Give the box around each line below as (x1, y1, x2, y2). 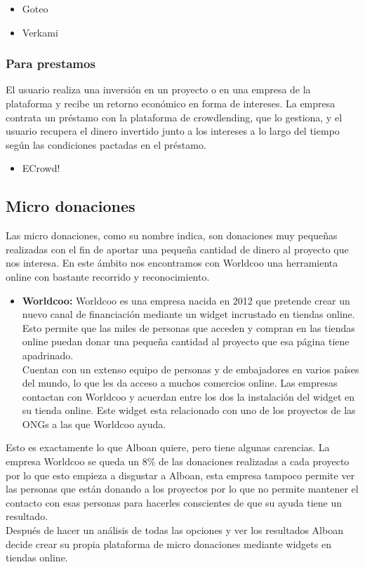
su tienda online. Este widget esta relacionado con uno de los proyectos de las (22, 403, 356, 418)
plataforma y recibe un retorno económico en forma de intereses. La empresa (6, 96, 336, 110)
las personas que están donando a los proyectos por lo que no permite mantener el (6, 481, 359, 496)
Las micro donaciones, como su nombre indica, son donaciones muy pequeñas (6, 228, 338, 243)
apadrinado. (22, 347, 74, 362)
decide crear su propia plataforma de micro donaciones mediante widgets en (6, 536, 331, 551)
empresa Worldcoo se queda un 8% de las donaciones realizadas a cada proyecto (6, 454, 350, 469)
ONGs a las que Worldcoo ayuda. (22, 416, 166, 431)
